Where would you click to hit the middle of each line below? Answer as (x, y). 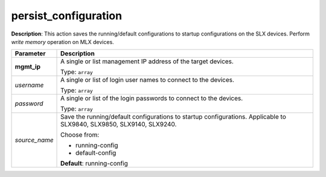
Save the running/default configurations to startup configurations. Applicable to (173, 117)
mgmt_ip (28, 67)
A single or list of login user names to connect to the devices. (148, 80)
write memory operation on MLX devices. (62, 42)
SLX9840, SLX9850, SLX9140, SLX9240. (119, 125)
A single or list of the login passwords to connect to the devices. (152, 98)
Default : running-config (94, 164)
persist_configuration (67, 16)
